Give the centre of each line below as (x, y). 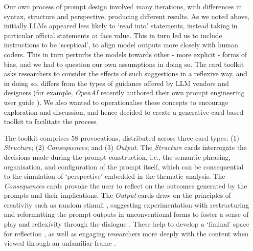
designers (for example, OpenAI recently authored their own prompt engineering (124, 93)
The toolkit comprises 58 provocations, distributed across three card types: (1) (122, 137)
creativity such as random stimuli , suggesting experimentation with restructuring (126, 204)
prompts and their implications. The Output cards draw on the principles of (117, 195)
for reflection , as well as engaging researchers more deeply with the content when (126, 233)
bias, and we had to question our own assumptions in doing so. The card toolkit (124, 64)
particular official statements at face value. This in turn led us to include (113, 35)
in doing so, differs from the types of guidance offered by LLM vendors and (116, 83)
